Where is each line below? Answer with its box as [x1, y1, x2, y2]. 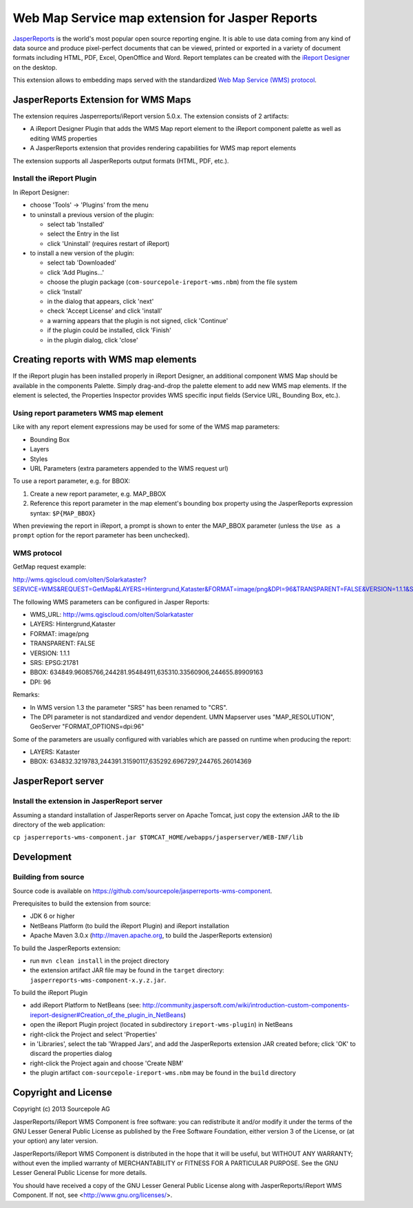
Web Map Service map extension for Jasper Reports [12, 10, 318, 25]
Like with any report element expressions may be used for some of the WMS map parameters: [12, 422, 280, 431]
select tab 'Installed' [47, 220, 105, 228]
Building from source [12, 872, 85, 882]
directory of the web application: [12, 821, 106, 829]
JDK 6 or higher [30, 912, 75, 920]
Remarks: [12, 690, 40, 699]
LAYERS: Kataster [30, 748, 81, 756]
